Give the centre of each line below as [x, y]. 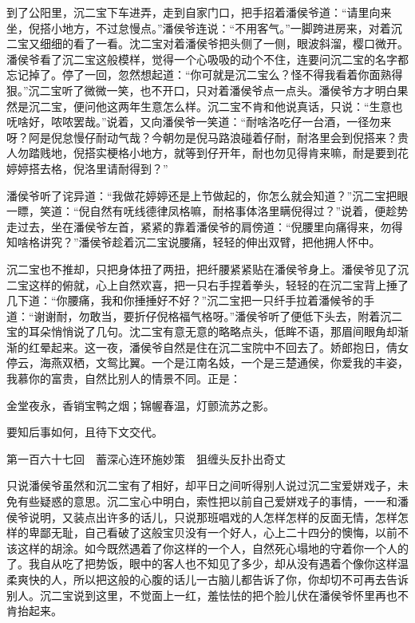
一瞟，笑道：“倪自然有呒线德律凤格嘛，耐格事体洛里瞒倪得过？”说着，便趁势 [207, 211]
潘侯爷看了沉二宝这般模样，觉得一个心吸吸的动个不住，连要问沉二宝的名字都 [207, 59]
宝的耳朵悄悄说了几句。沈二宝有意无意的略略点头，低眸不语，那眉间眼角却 [202, 331]
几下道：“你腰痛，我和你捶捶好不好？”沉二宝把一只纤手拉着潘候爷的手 [191, 300]
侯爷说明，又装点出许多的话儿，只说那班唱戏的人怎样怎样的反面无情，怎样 [202, 517]
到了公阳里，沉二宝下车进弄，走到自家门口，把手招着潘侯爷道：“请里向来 [199, 12]
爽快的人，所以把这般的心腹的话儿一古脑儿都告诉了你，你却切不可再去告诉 [213, 579]
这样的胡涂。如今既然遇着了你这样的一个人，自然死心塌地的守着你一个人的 [213, 548]
